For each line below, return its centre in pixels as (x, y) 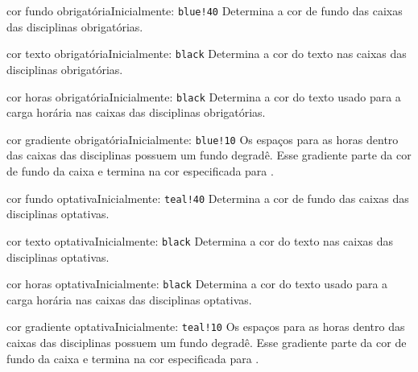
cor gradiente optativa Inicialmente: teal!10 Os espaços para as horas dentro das (206, 327)
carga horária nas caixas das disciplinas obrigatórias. (136, 112)
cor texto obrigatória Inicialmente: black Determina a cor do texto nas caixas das (207, 54)
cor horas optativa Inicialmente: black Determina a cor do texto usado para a (197, 284)
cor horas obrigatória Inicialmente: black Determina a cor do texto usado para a (204, 96)
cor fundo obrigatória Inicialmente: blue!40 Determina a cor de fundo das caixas (205, 10)
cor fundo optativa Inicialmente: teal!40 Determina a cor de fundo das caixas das (208, 198)
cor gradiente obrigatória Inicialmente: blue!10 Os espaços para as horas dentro (203, 139)
